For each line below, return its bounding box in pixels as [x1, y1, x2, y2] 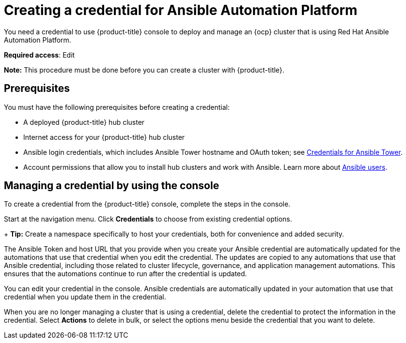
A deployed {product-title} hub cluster [23, 118, 145, 126]
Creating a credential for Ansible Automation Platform [4, 2, 358, 18]
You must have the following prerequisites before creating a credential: [4, 103, 230, 111]
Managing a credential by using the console [4, 179, 219, 192]
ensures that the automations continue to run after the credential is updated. [4, 269, 247, 278]
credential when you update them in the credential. [4, 293, 166, 301]
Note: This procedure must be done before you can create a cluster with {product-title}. [4, 65, 284, 74]
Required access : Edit [4, 50, 75, 59]
